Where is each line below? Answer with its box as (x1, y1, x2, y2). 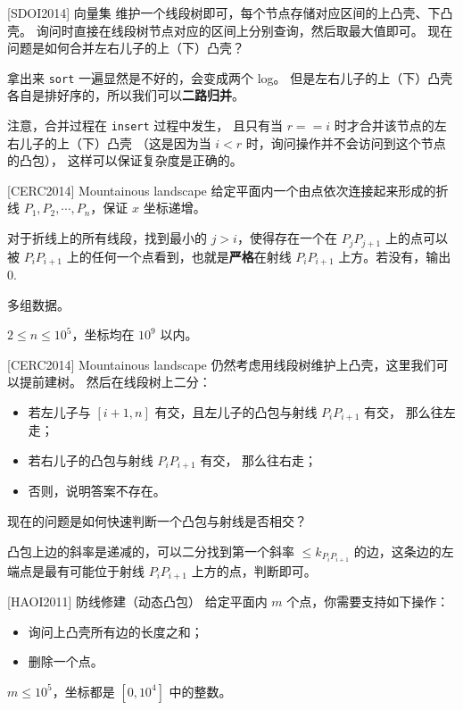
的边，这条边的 (353, 541, 442, 560)
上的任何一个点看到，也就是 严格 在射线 (66, 246, 292, 265)
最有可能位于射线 (44, 561, 145, 580)
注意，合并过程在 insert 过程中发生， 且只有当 (7, 116, 283, 135)
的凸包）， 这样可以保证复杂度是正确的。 (7, 151, 243, 170)
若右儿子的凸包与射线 (28, 450, 153, 469)
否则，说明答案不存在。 (28, 481, 166, 500)
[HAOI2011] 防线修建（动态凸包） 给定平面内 (7, 592, 268, 611)
